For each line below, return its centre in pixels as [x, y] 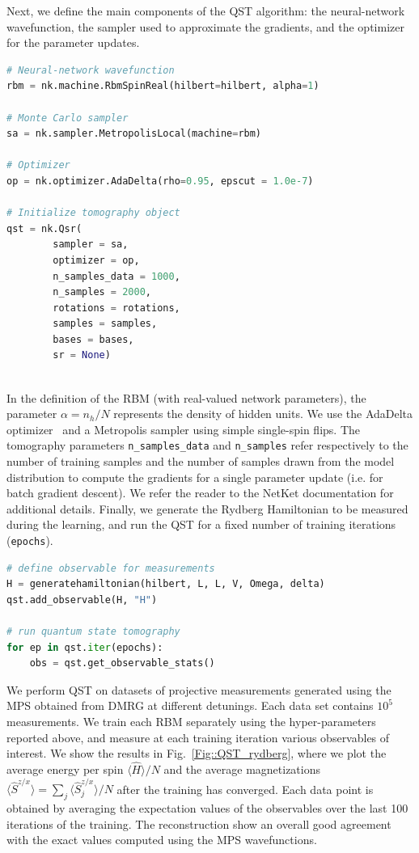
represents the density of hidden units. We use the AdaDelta [263, 414]
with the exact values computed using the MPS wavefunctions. [162, 840]
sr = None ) [82, 355]
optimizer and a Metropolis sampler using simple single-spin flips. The [184, 429]
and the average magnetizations [242, 769]
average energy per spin [65, 769]
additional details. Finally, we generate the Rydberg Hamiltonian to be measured [207, 508]
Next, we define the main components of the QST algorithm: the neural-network [206, 11]
